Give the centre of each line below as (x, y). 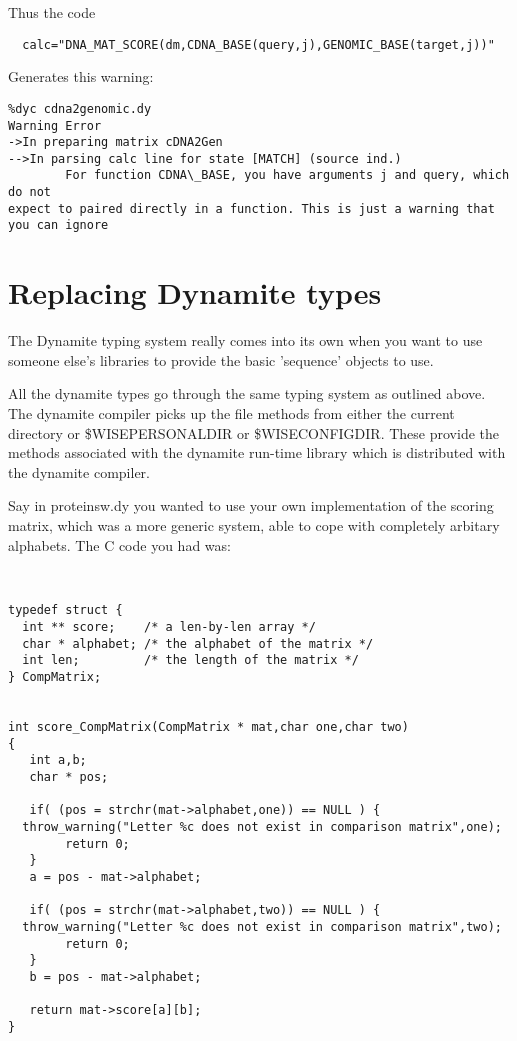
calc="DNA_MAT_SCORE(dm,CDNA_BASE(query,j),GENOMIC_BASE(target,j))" (258, 44)
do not (29, 192)
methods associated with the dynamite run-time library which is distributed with (257, 452)
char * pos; (69, 777)
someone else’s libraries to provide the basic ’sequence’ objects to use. (221, 359)
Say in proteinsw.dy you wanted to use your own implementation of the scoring (251, 505)
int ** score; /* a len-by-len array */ (169, 627)
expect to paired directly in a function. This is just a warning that (251, 208)
